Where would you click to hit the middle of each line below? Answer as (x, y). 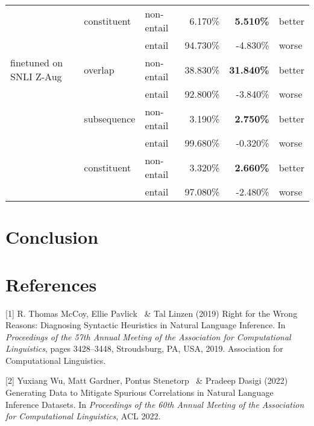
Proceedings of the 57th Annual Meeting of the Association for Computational (148, 336)
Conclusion (52, 237)
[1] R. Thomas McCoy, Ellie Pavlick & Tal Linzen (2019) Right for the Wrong (152, 313)
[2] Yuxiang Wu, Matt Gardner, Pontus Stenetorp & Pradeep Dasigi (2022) (147, 380)
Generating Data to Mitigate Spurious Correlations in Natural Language (140, 393)
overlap (99, 69)
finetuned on (37, 62)
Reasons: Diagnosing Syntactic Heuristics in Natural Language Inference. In (146, 325)
